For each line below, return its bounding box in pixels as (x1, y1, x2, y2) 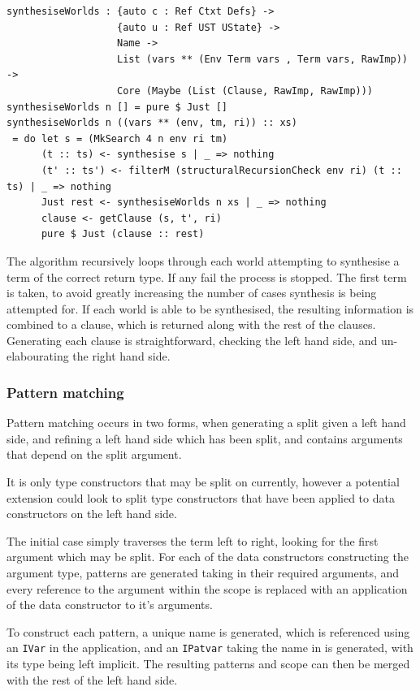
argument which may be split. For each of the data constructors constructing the (6, 548, 409, 565)
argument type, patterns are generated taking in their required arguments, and (6, 564, 400, 581)
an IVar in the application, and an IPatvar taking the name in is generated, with (6, 639, 414, 656)
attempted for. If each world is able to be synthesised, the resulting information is (6, 300, 414, 317)
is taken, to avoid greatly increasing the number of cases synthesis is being (6, 284, 377, 301)
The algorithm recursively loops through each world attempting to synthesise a (6, 252, 400, 269)
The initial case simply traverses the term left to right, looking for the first (6, 532, 379, 549)
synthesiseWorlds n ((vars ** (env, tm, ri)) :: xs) (6, 117, 297, 129)
